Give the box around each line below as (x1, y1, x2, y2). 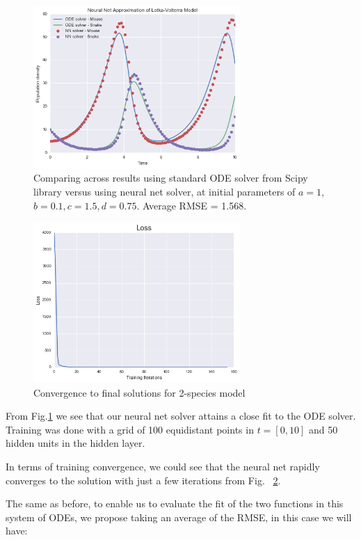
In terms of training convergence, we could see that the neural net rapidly (6, 459, 320, 473)
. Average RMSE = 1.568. (136, 198, 247, 212)
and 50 (308, 422, 338, 436)
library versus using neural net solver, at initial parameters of (33, 184, 296, 198)
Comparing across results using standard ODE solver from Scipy (33, 170, 308, 185)
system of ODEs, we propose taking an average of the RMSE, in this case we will (6, 509, 352, 524)
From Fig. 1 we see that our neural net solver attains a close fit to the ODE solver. (6, 408, 356, 423)
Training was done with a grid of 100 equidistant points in (6, 422, 254, 436)
